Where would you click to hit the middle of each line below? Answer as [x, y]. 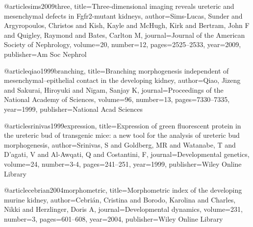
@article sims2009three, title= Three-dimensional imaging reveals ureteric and [119, 6]
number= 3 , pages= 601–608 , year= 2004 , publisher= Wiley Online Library [114, 218]
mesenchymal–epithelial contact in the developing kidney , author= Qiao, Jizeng [122, 80]
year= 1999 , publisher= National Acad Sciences [73, 109]
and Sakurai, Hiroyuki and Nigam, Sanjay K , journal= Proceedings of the [114, 89]
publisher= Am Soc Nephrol [45, 54]
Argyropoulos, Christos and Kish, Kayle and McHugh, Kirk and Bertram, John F [127, 25]
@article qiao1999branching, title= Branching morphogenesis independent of [116, 70]
